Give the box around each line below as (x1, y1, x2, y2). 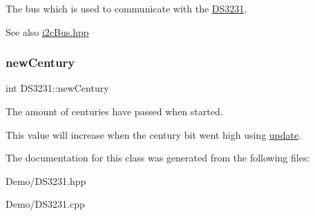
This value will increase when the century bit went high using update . (6, 127, 302, 141)
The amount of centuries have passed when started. (6, 104, 223, 118)
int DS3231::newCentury (6, 81, 109, 95)
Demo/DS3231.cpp (6, 197, 85, 211)
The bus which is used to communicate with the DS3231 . (6, 1, 247, 15)
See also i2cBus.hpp (6, 24, 89, 39)
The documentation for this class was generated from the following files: (6, 150, 310, 165)
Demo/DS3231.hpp (6, 173, 86, 188)
